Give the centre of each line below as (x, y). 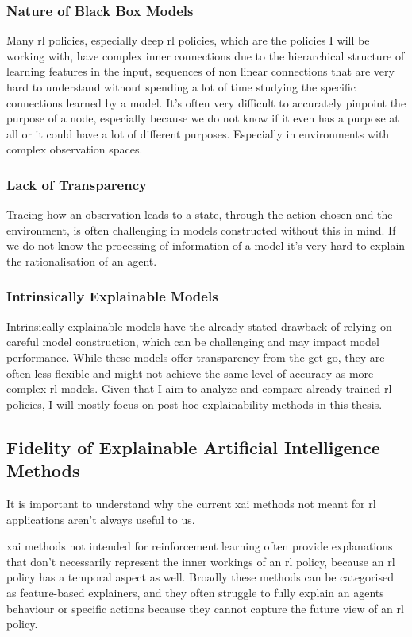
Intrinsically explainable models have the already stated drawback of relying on (199, 326)
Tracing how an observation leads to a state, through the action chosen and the (200, 214)
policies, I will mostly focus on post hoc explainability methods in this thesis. (194, 404)
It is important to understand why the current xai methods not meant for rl (191, 503)
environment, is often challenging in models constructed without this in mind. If (201, 229)
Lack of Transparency (77, 184)
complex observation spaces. (75, 149)
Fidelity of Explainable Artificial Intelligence (193, 447)
